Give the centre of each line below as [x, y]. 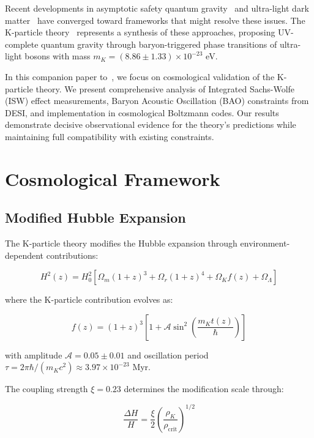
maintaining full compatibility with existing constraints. [110, 136]
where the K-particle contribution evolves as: [89, 299]
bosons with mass [58, 56]
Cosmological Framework [113, 178]
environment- [265, 243]
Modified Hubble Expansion [95, 217]
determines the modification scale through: [204, 389]
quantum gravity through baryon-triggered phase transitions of [159, 44]
